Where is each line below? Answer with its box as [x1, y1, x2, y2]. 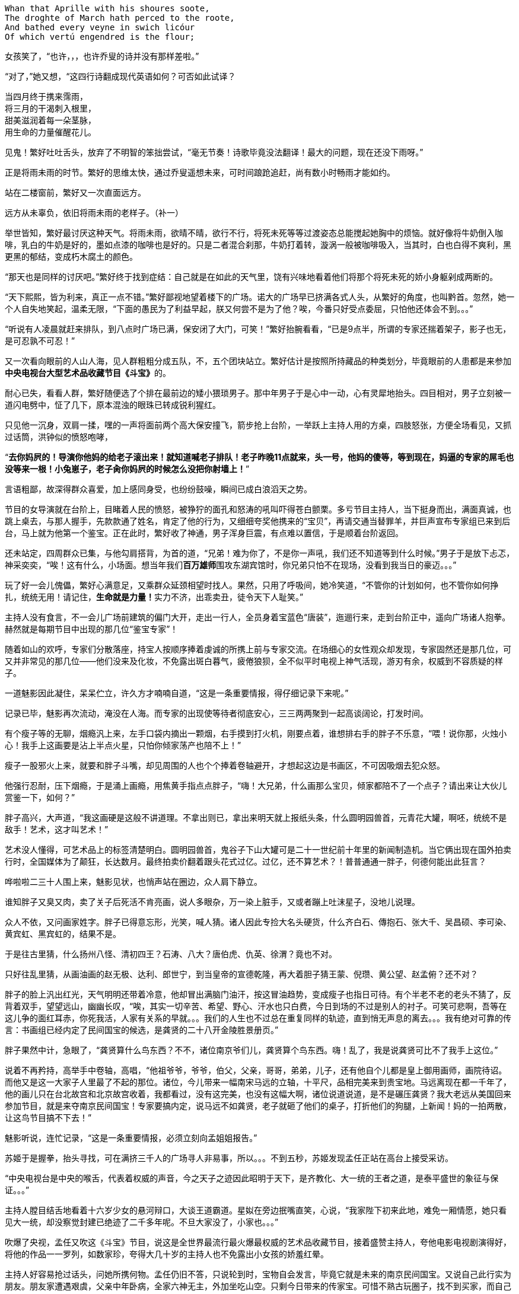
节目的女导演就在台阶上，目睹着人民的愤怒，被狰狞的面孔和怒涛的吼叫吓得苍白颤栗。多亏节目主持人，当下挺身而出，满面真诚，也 [5, 504, 511, 514]
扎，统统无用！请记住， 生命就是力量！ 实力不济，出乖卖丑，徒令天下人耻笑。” [5, 592, 304, 602]
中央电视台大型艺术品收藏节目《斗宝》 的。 [5, 368, 171, 378]
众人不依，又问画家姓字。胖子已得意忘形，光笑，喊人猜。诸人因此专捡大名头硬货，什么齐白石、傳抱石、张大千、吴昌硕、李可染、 [5, 917, 511, 927]
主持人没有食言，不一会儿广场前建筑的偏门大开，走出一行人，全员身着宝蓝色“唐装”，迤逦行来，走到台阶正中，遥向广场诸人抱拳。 [5, 612, 511, 622]
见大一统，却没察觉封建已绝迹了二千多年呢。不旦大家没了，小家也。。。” [5, 1217, 279, 1227]
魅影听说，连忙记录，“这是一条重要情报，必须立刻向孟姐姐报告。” [5, 1133, 257, 1143]
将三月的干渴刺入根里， [5, 104, 96, 113]
